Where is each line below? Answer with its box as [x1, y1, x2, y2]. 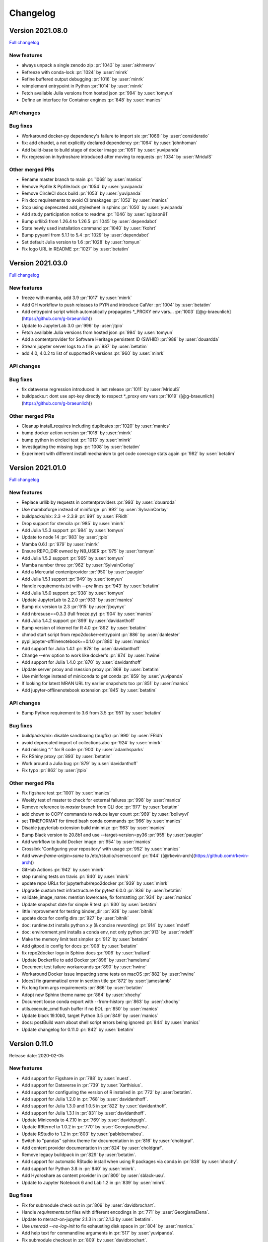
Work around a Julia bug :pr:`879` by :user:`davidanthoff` [21, 760, 138, 766]
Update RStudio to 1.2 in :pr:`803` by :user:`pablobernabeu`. [21, 1131, 144, 1137]
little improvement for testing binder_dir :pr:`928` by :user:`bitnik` [21, 908, 154, 914]
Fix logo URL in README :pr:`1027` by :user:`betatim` [21, 246, 130, 252]
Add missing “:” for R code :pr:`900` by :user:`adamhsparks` [21, 747, 144, 753]
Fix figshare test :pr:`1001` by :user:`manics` [21, 790, 111, 796]
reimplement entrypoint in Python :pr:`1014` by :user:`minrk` [21, 83, 143, 89]
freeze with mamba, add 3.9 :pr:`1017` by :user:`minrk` [21, 295, 132, 301]
